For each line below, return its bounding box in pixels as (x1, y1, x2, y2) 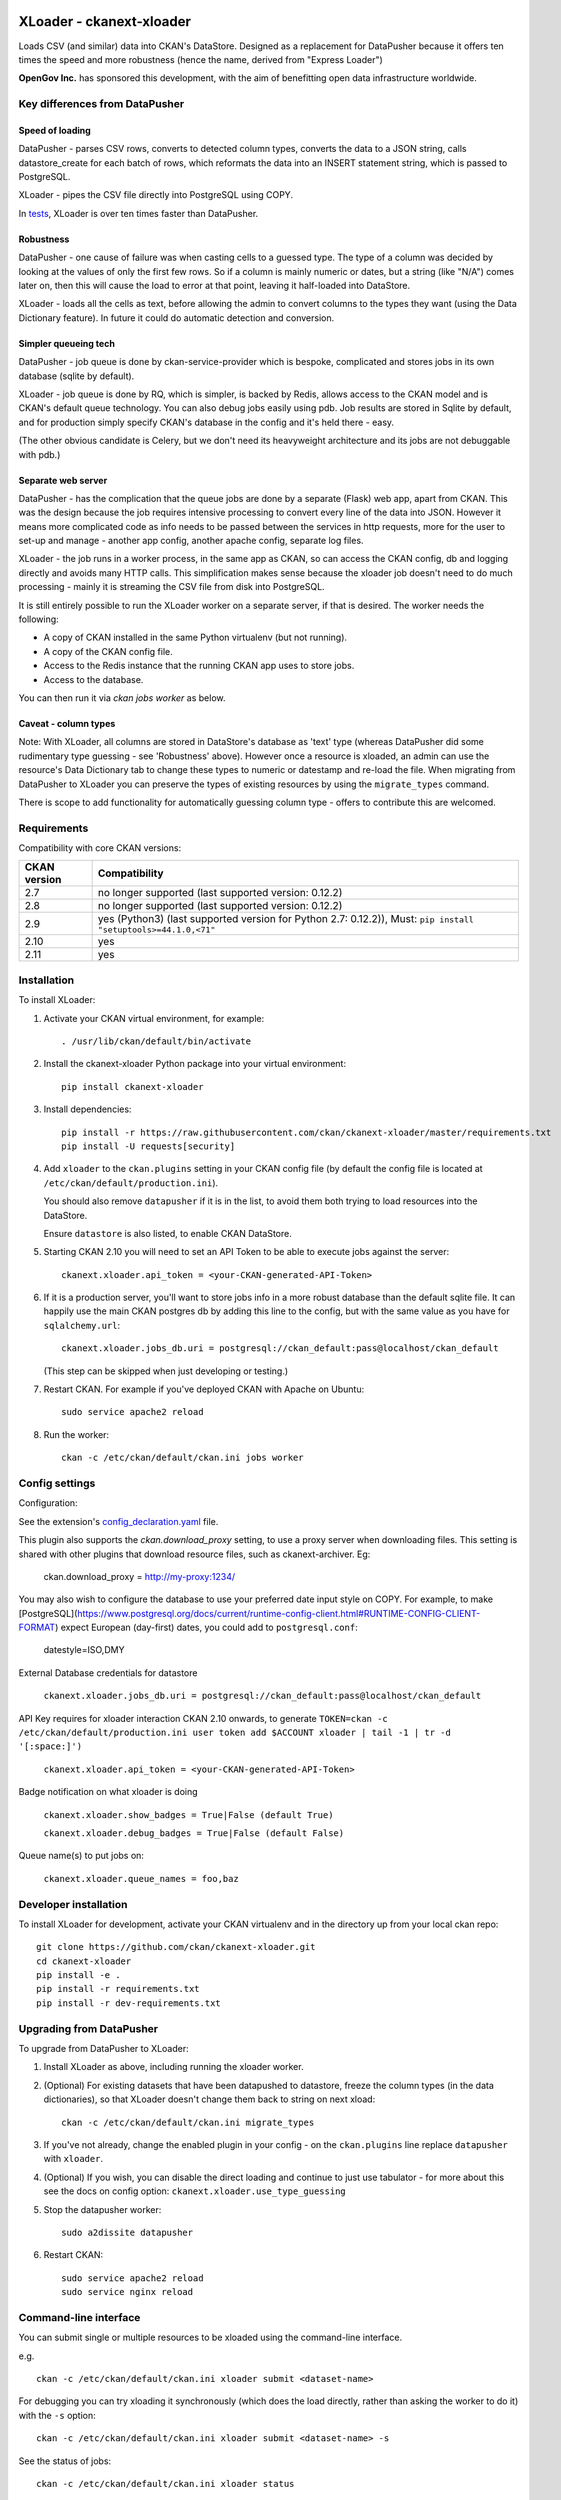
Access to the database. (43, 673, 144, 685)
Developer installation (18, 1897, 128, 1911)
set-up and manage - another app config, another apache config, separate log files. (18, 535, 364, 547)
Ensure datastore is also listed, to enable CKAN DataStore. (43, 1227, 292, 1239)
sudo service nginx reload (61, 2286, 194, 2298)
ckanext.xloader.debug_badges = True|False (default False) (43, 1827, 345, 1839)
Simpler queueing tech (18, 337, 115, 349)
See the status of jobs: (18, 2455, 112, 2467)
